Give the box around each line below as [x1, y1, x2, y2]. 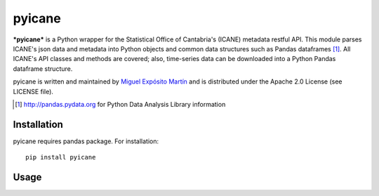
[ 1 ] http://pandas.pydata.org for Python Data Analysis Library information [15, 100, 226, 108]
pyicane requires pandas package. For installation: [13, 137, 159, 145]
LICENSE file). [13, 87, 54, 96]
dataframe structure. [13, 64, 73, 73]
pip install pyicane [25, 153, 96, 162]
